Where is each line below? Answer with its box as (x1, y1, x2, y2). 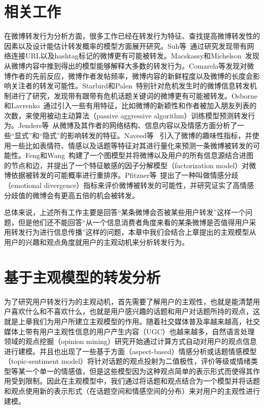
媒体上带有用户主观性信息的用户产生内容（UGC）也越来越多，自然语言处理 (4, 326, 255, 336)
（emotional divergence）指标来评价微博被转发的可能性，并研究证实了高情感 (4, 180, 254, 191)
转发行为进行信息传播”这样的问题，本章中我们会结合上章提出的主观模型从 (11, 227, 256, 237)
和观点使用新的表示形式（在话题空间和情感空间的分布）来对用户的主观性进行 (4, 386, 260, 396)
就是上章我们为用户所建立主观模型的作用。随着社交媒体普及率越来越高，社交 (4, 316, 260, 326)
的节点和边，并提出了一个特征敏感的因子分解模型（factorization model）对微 (4, 160, 256, 170)
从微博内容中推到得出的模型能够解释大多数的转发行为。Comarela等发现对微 (4, 60, 254, 71)
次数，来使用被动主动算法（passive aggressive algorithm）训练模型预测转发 (4, 110, 248, 120)
